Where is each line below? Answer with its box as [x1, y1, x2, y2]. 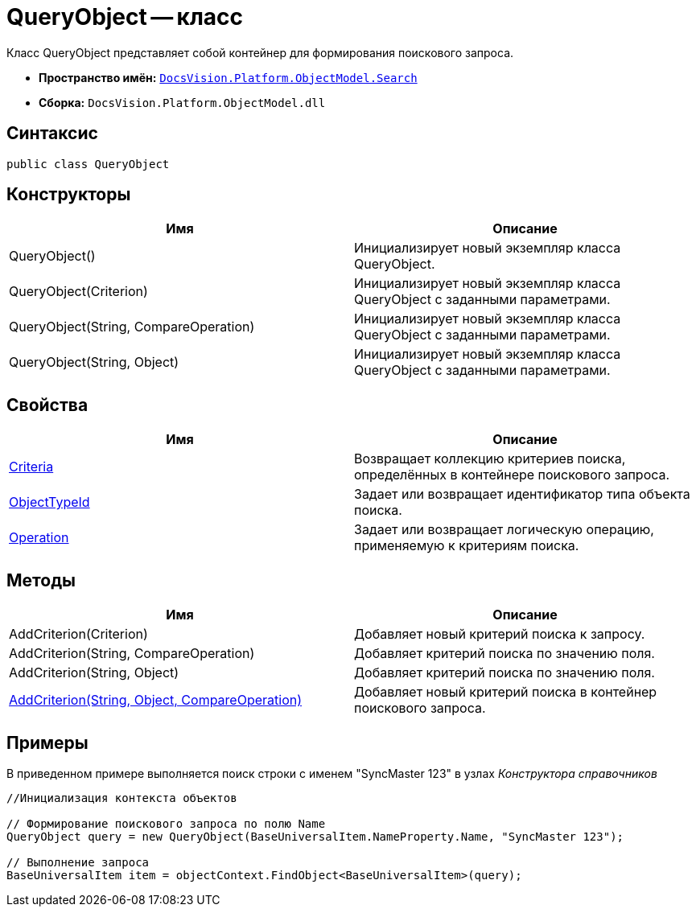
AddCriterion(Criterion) [9, 626, 148, 643]
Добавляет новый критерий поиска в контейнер [354, 684, 657, 701]
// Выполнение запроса [6, 855, 150, 869]
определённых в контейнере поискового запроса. [354, 467, 670, 483]
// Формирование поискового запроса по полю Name [6, 816, 326, 830]
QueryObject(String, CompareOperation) [9, 319, 255, 335]
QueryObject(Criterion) [9, 283, 148, 300]
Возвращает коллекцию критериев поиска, [354, 450, 626, 467]
